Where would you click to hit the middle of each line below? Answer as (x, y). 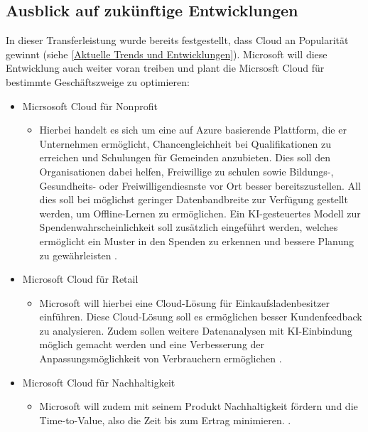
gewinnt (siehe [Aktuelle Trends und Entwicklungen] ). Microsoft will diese (167, 54)
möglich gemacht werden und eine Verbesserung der (152, 344)
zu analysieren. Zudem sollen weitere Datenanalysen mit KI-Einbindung (196, 330)
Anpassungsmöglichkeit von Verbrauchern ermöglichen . (161, 358)
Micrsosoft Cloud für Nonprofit (90, 106)
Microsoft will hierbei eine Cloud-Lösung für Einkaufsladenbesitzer (185, 302)
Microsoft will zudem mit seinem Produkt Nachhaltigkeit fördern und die (199, 406)
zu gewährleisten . (78, 255)
